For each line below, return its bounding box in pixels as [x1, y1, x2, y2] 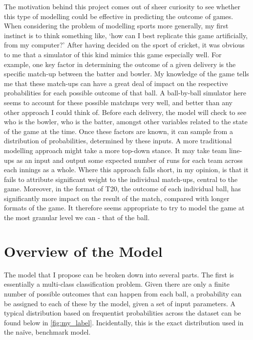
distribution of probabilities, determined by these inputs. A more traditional [4, 136, 232, 146]
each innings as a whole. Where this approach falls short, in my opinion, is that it [4, 164, 249, 175]
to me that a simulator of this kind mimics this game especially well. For [4, 49, 222, 59]
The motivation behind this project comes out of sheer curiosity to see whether [4, 1, 240, 11]
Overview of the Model [4, 241, 163, 261]
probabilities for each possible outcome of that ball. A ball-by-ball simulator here [4, 88, 246, 98]
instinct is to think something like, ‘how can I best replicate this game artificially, [4, 30, 248, 40]
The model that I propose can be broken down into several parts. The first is [4, 269, 234, 279]
